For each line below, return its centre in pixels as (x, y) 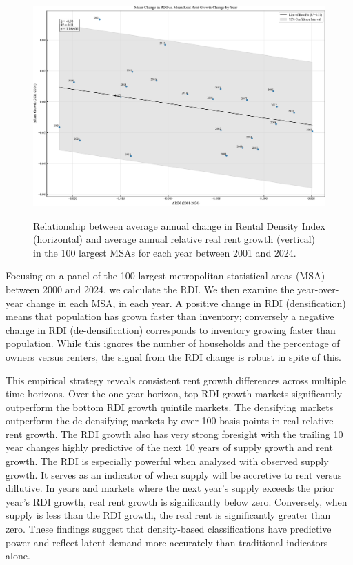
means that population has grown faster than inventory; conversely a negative (170, 316)
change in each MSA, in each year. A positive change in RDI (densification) (186, 303)
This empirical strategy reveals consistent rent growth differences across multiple (176, 380)
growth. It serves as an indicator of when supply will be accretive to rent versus (174, 474)
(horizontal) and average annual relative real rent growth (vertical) (174, 239)
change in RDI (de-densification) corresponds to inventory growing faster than (171, 329)
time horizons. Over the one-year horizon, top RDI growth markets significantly (174, 394)
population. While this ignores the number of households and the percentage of (173, 343)
